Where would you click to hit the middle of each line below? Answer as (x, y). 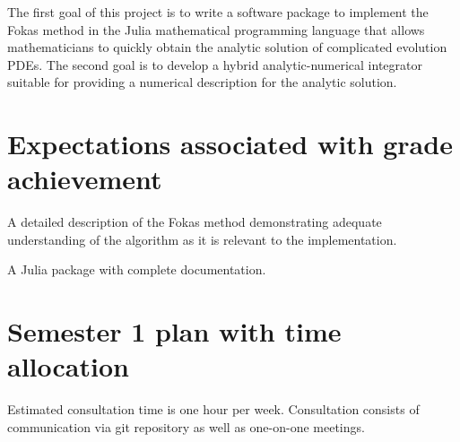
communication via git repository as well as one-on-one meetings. (186, 426)
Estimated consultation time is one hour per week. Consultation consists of (213, 409)
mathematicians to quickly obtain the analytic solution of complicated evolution (227, 47)
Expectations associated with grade (230, 144)
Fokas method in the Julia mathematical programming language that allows (216, 29)
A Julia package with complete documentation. (137, 269)
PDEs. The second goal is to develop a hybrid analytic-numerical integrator (215, 64)
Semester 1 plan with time (174, 331)
